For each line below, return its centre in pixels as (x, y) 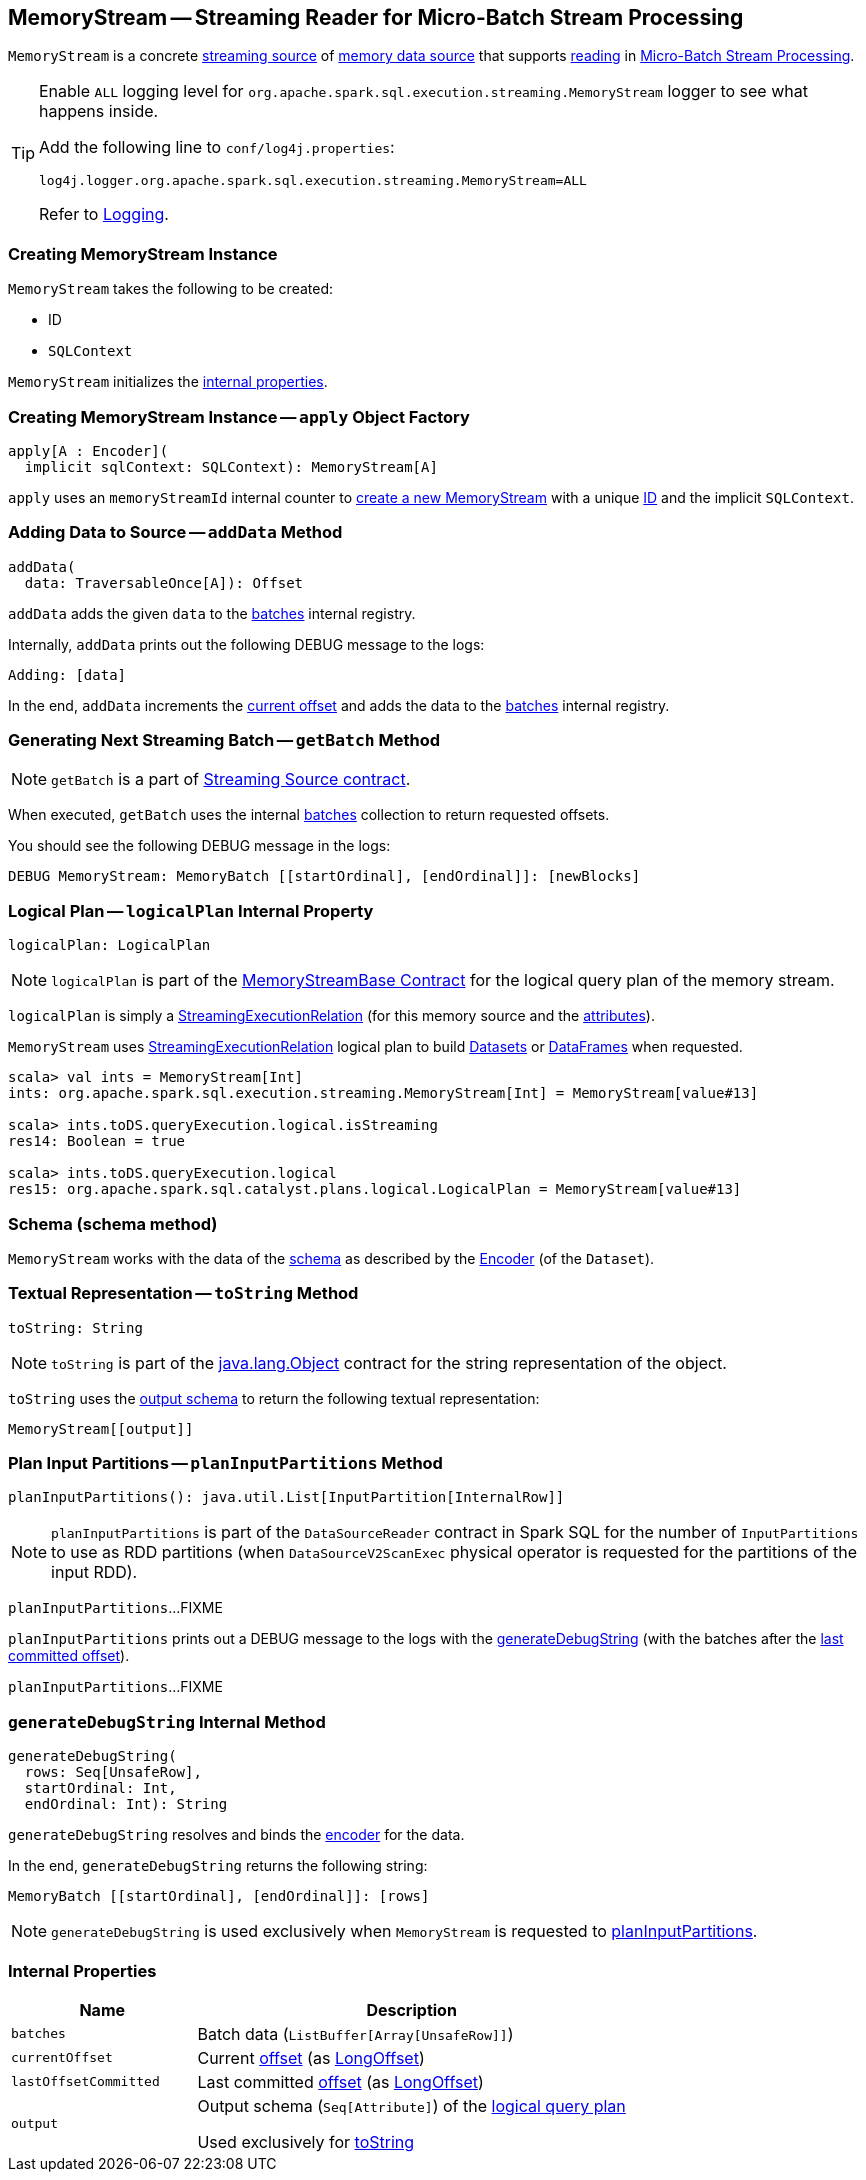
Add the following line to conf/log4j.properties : (217, 147)
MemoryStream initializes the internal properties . (168, 382)
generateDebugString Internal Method (167, 1721)
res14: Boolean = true (97, 1141)
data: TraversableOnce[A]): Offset (164, 582)
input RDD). (94, 1572)
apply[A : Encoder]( (88, 450)
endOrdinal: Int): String (126, 1804)
